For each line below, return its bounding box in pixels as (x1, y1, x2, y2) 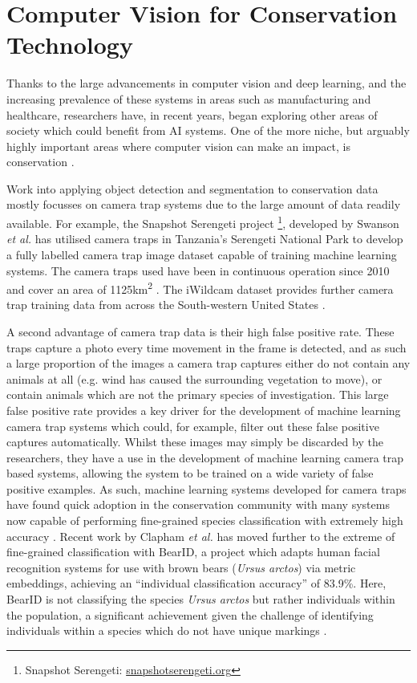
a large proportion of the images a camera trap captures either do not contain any (6, 355, 411, 372)
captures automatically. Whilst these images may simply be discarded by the (6, 433, 383, 450)
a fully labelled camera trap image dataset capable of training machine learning (6, 246, 397, 262)
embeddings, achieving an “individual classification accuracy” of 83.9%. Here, (6, 575, 387, 592)
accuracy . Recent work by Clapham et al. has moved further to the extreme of (6, 527, 395, 544)
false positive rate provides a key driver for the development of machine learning (6, 401, 401, 418)
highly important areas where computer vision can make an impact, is (6, 137, 350, 154)
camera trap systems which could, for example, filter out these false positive (6, 417, 379, 434)
